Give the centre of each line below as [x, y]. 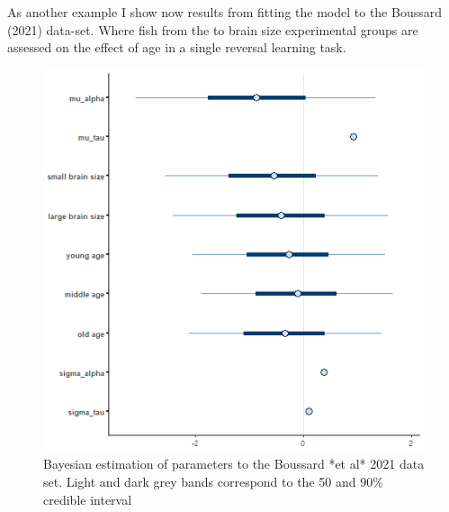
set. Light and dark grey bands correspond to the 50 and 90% [213, 481]
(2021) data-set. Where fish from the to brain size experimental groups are [213, 29]
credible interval [88, 499]
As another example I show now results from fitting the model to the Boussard [224, 12]
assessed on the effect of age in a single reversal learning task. [177, 47]
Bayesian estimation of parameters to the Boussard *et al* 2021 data [234, 464]
